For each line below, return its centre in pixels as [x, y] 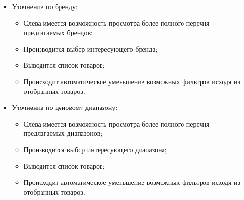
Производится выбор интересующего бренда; [91, 48]
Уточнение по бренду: [45, 6]
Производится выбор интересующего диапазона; [95, 149]
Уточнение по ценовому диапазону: [65, 107]
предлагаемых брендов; [58, 32]
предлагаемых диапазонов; [63, 133]
